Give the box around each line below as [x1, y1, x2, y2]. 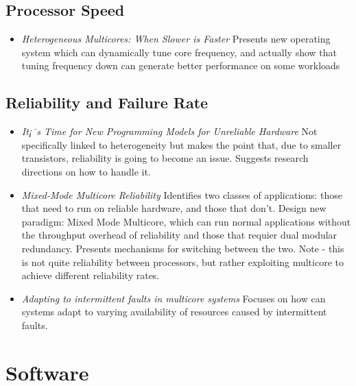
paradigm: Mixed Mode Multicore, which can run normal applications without [21, 214, 351, 228]
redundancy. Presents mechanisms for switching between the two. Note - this [21, 241, 344, 255]
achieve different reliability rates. [21, 268, 160, 282]
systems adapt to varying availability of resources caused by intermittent [21, 304, 327, 319]
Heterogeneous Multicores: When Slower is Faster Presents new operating [21, 32, 331, 46]
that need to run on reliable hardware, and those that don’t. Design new [21, 201, 327, 215]
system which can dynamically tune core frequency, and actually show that [21, 45, 337, 59]
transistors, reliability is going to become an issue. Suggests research [21, 151, 309, 165]
